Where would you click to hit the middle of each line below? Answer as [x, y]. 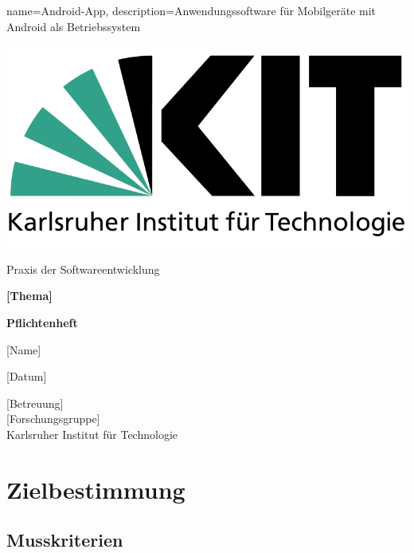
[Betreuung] [35, 403]
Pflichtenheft [42, 322]
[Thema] [29, 296]
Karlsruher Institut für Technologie [92, 434]
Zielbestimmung [96, 489]
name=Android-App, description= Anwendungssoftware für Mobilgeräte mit [191, 10]
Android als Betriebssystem [74, 26]
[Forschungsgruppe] [53, 419]
